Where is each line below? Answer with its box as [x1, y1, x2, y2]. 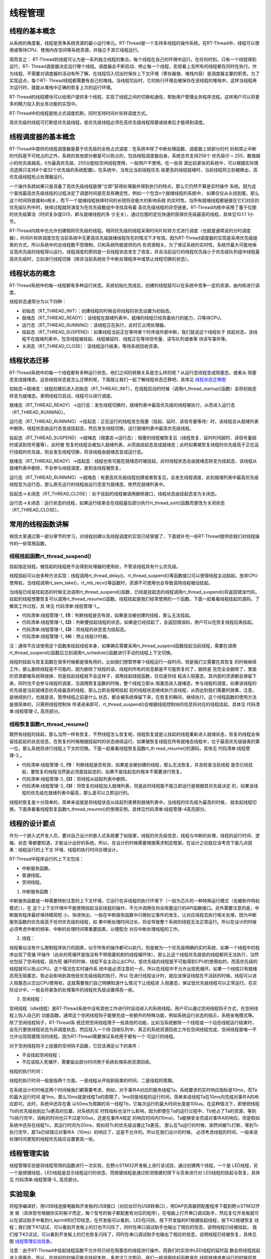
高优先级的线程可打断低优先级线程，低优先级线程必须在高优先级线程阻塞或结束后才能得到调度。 [9, 119, 207, 125]
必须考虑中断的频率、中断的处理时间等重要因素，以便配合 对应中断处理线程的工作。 [9, 926, 182, 932]
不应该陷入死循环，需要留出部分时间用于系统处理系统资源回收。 [22, 1059, 154, 1065]
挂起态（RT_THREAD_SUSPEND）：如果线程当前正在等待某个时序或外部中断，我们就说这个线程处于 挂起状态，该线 [22, 329, 258, 335]
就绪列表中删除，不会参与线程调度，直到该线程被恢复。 [9, 465, 124, 471]
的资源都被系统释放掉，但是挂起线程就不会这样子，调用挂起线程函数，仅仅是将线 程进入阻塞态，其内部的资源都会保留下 [9, 673, 257, 679]
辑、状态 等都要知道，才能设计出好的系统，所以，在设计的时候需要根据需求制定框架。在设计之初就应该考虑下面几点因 [9, 840, 252, 846]
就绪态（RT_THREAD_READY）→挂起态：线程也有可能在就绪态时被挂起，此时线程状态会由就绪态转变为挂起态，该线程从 [9, 458, 257, 464]
